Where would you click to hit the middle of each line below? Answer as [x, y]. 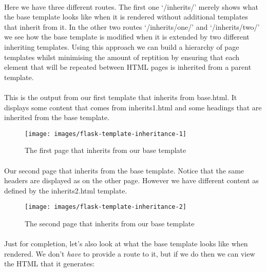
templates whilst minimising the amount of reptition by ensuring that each [122, 57]
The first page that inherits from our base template [106, 150]
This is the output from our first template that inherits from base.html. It [121, 97]
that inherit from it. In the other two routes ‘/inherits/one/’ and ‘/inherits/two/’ [132, 26]
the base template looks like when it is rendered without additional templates [126, 17]
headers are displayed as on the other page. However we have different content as [131, 180]
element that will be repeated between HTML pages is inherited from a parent [128, 67]
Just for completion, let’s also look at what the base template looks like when [126, 244]
